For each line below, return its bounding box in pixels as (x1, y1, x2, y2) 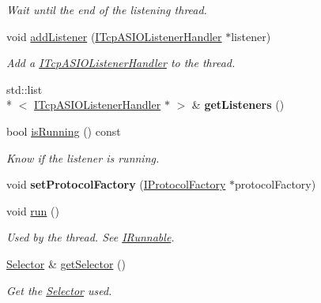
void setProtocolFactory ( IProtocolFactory (6, 176, 226, 193)
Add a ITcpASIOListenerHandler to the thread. (6, 54, 236, 71)
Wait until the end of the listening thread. (6, 2, 207, 17)
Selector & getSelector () (6, 255, 126, 271)
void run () (6, 202, 59, 219)
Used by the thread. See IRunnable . (6, 229, 175, 245)
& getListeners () (191, 96, 285, 113)
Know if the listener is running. (6, 149, 160, 166)
